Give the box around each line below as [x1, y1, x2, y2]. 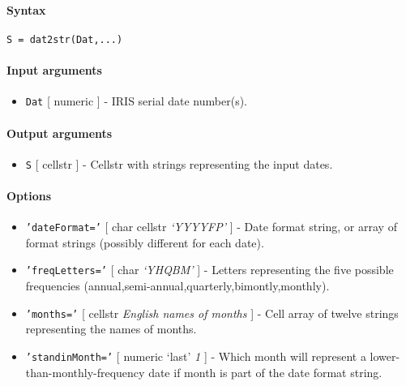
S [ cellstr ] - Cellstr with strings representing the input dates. [25, 155, 333, 172]
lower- [370, 347, 400, 364]
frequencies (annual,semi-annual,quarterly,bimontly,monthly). [25, 277, 330, 294]
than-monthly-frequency [25, 363, 145, 380]
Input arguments [6, 62, 102, 79]
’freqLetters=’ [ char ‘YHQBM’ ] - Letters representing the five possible [25, 261, 394, 278]
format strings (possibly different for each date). [25, 234, 264, 251]
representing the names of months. [25, 320, 197, 337]
